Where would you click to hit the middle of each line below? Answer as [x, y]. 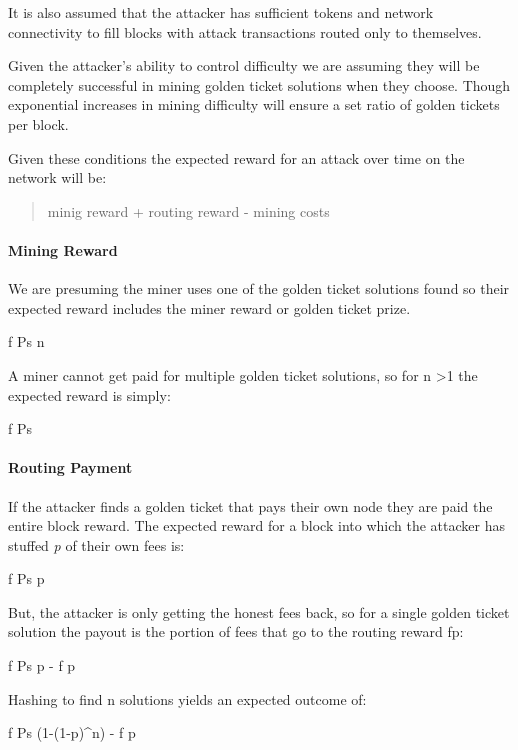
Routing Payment [70, 467]
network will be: [57, 177]
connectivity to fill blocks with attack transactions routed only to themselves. [245, 31]
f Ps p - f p [42, 665]
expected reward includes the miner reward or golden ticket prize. [209, 307]
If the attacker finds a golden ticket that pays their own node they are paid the [250, 505]
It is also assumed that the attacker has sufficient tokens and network [221, 12]
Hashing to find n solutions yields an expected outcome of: [187, 698]
